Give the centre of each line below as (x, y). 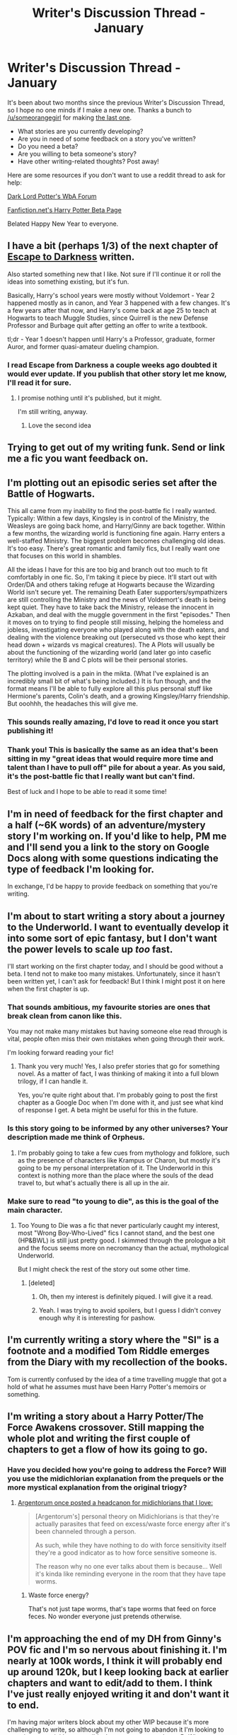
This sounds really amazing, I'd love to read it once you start (113, 722)
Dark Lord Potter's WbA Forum (52, 196)
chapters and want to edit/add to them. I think (110, 1683)
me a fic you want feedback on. (78, 459)
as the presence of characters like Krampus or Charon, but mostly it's (119, 1160)
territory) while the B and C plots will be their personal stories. (98, 660)
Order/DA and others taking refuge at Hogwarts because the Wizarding (111, 584)
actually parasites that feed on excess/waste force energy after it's (133, 1524)
